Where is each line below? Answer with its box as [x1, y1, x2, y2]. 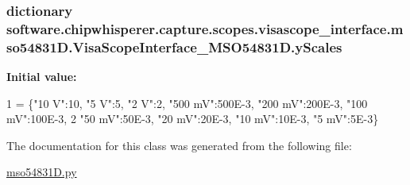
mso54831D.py [6, 164, 77, 180]
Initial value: [6, 68, 77, 85]
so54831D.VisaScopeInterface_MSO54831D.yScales [6, 37, 342, 56]
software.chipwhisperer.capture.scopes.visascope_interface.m [6, 18, 404, 38]
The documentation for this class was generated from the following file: [6, 137, 352, 153]
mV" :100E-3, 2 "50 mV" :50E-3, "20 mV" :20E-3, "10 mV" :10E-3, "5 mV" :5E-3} [6, 110, 379, 127]
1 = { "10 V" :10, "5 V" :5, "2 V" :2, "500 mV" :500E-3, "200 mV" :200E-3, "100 [6, 94, 368, 111]
